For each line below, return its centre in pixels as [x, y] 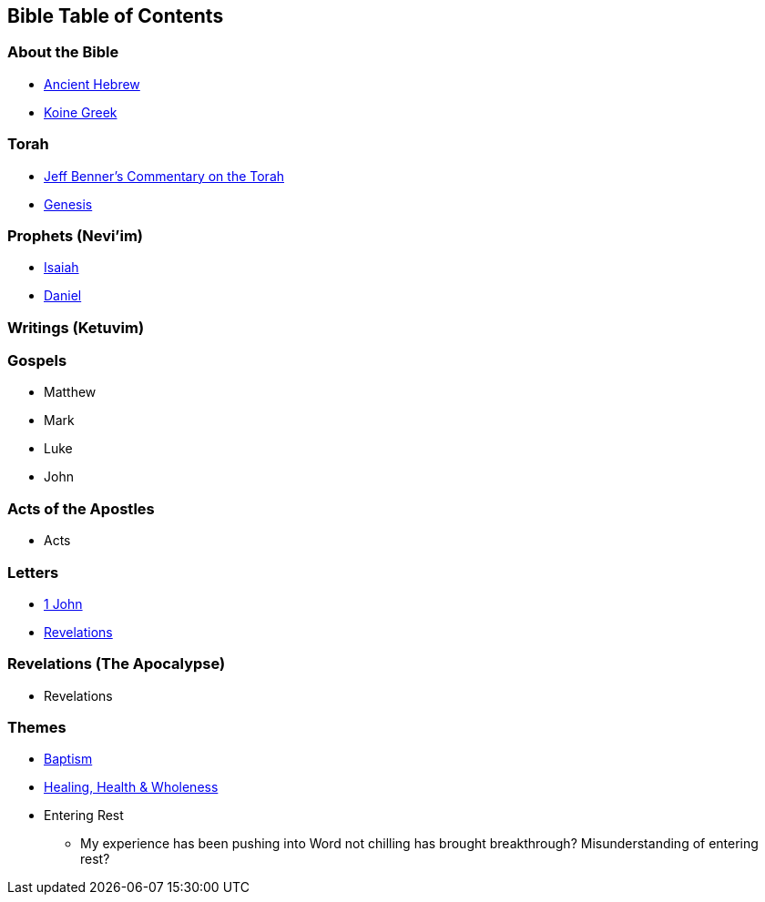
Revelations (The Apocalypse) [117, 664]
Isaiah [61, 268]
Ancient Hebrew [92, 84]
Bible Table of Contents [116, 16]
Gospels [37, 361]
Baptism [68, 759]
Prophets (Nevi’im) [75, 235]
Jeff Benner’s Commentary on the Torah [164, 176]
